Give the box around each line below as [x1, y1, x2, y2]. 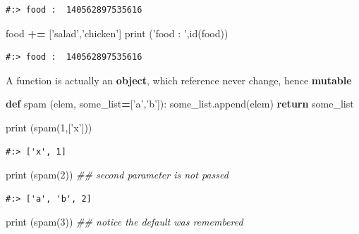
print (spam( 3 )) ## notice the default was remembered [6, 214, 243, 229]
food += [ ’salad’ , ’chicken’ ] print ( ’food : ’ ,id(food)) [6, 25, 229, 40]
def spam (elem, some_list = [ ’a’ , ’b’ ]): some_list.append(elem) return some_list [6, 96, 354, 111]
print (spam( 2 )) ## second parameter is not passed [6, 167, 229, 182]
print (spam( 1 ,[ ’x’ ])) [6, 119, 92, 134]
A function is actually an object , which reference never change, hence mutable [6, 72, 352, 87]
